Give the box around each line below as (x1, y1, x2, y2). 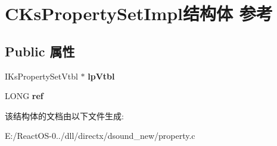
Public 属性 (5, 42, 75, 60)
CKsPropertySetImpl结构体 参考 (5, 1, 273, 26)
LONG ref (5, 90, 43, 102)
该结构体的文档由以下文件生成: (5, 109, 124, 122)
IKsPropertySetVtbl (5, 69, 78, 82)
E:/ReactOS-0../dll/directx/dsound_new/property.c (5, 129, 195, 142)
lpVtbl (88, 69, 115, 82)
